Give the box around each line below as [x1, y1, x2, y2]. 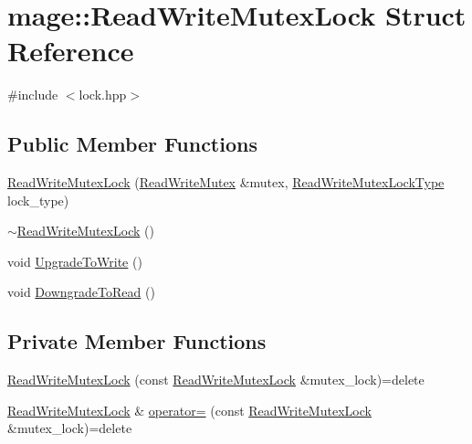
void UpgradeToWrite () [7, 251, 142, 270]
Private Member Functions [7, 327, 267, 355]
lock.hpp [79, 85, 127, 104]
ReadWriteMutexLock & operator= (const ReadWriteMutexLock [7, 400, 372, 419]
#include [7, 85, 58, 104]
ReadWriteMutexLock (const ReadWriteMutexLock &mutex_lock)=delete [7, 370, 425, 389]
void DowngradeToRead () [7, 282, 155, 301]
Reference [7, 32, 134, 69]
